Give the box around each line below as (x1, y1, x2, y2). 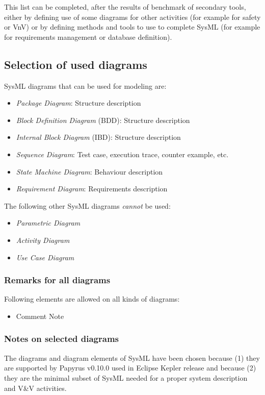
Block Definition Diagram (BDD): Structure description (16, 114, 190, 125)
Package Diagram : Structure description (16, 97, 141, 108)
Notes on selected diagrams (4, 332, 119, 345)
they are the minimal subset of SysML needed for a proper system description (4, 372, 248, 383)
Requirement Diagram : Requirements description (16, 183, 168, 194)
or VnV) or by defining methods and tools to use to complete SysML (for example (4, 21, 260, 32)
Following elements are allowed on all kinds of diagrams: (4, 293, 180, 304)
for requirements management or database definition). (4, 31, 172, 42)
